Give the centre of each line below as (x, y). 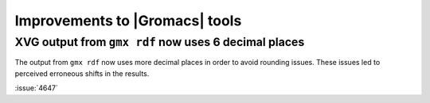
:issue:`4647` (37, 88)
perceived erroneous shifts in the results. (82, 73)
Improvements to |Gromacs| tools (128, 21)
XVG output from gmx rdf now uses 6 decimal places (160, 42)
